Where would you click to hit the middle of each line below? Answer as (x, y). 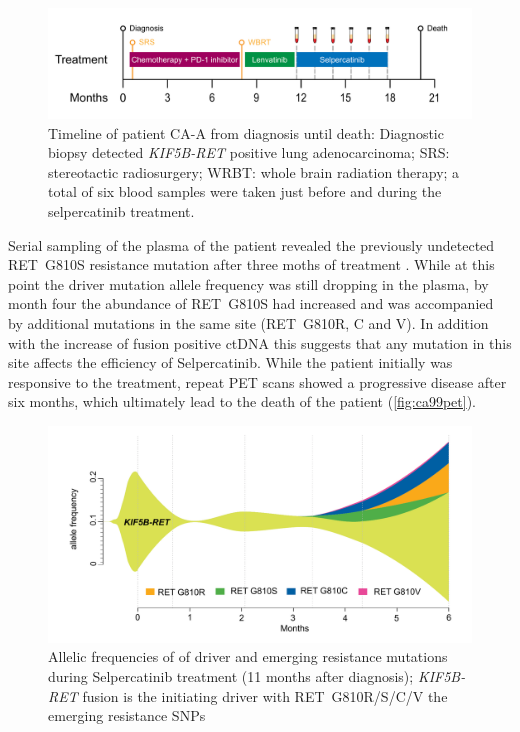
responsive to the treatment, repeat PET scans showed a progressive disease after (257, 381)
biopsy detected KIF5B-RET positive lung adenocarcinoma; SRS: (249, 152)
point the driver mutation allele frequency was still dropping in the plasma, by (248, 283)
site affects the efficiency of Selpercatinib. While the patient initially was (230, 362)
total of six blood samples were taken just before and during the (245, 191)
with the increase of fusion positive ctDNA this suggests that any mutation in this (260, 342)
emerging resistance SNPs (127, 715)
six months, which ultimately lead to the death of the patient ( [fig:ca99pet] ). (242, 401)
